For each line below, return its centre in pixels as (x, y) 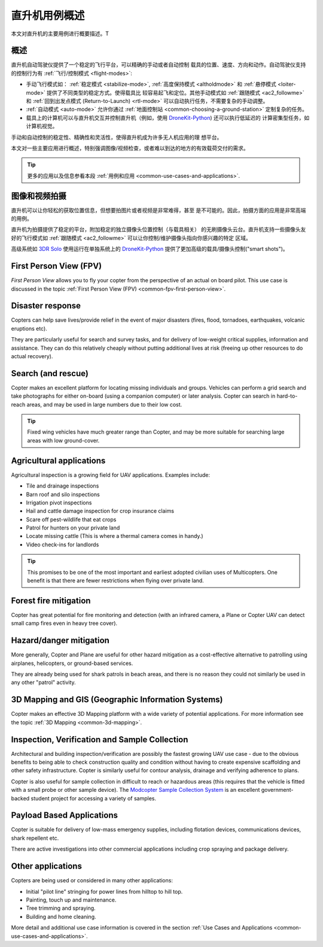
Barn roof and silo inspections (63, 494)
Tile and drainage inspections (63, 486)
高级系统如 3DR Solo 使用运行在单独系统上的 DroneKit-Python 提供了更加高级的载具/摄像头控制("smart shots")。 (150, 249)
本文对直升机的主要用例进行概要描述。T (60, 34)
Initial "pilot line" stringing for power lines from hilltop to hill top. (104, 891)
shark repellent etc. (35, 838)
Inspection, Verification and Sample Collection (100, 739)
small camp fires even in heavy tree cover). (64, 624)
